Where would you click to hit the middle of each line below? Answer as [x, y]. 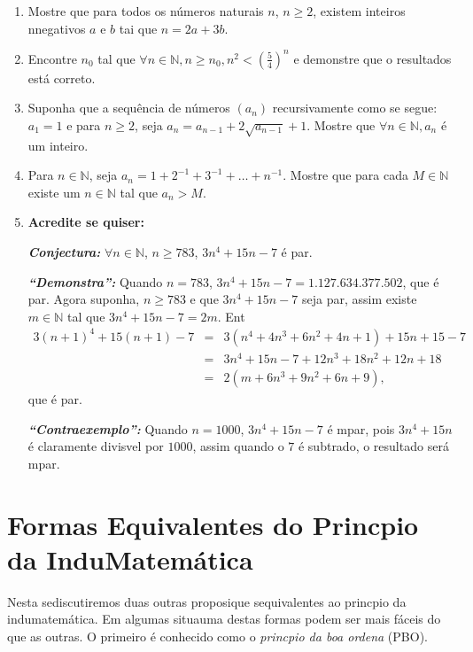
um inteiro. [58, 145]
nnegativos [57, 28]
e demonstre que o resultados [372, 58]
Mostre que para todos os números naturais [146, 11]
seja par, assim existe [359, 299]
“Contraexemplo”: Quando [108, 428]
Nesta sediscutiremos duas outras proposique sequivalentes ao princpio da [207, 601]
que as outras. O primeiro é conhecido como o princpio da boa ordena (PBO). [217, 636]
